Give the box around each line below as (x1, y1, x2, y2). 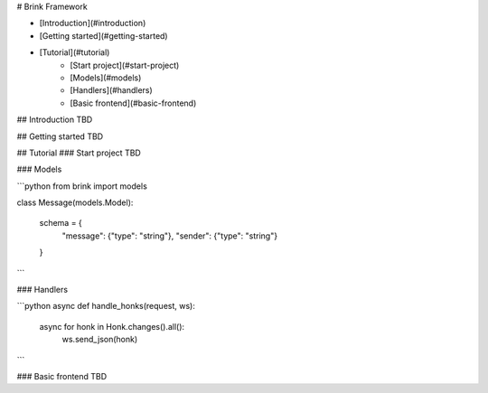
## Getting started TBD (16, 131, 104, 142)
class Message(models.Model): (16, 197, 134, 208)
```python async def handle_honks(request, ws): (16, 301, 196, 312)
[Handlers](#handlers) (70, 85, 153, 96)
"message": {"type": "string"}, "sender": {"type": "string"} (61, 230, 278, 241)
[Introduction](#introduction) (39, 18, 146, 29)
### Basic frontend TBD (16, 370, 108, 381)
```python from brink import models (16, 181, 148, 192)
